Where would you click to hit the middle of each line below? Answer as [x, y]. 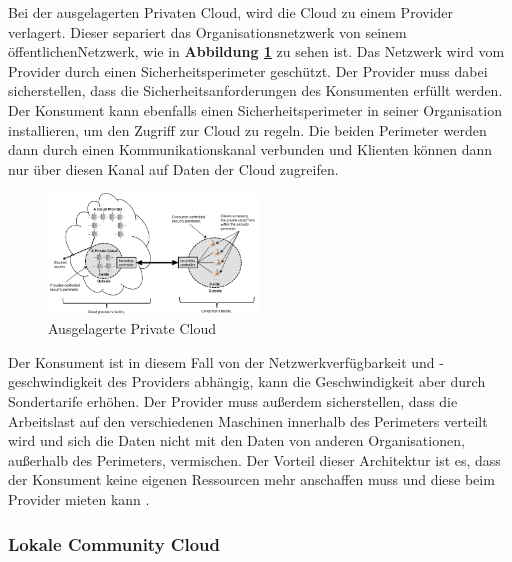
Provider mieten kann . [79, 498]
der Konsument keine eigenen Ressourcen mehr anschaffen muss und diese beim [251, 479]
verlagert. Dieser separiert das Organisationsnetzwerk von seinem [207, 31]
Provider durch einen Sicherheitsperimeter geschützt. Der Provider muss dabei [248, 70]
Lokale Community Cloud [114, 543]
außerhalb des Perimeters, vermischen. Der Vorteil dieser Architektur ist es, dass [254, 459]
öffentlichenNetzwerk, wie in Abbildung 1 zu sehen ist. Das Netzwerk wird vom [256, 51]
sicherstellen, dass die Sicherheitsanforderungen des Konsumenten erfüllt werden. [255, 90]
